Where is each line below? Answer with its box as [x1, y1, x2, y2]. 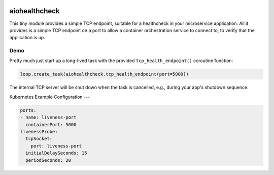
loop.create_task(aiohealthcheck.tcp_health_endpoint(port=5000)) [20, 71, 189, 77]
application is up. [9, 35, 45, 41]
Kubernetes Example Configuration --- [9, 94, 90, 100]
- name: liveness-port [20, 114, 77, 121]
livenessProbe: [20, 129, 58, 134]
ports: [20, 107, 37, 113]
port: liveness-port [30, 143, 82, 149]
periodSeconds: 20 [25, 157, 71, 163]
